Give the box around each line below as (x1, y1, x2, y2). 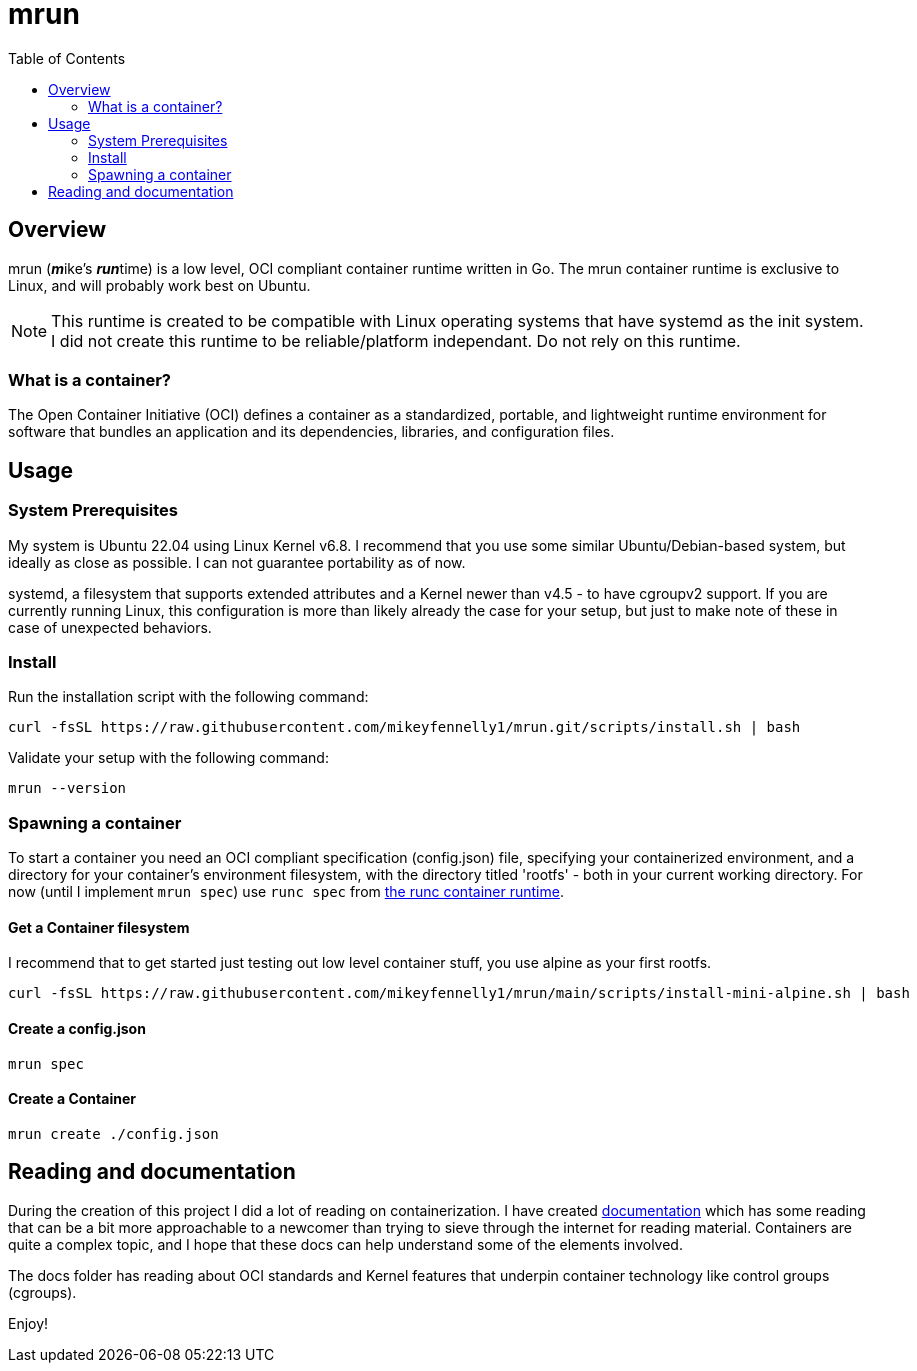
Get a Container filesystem (8, 918, 190, 936)
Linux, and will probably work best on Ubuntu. (8, 276, 311, 294)
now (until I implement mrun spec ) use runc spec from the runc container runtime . (8, 883, 564, 901)
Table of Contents (8, 49, 126, 67)
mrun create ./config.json (8, 1125, 219, 1142)
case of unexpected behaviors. (8, 618, 212, 636)
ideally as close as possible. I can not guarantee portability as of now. (8, 553, 466, 571)
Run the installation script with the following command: (8, 688, 369, 706)
